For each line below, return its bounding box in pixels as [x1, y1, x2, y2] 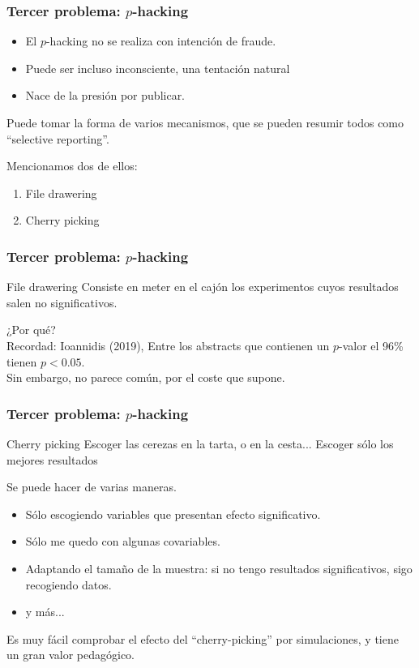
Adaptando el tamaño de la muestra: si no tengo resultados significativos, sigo [25, 559, 413, 576]
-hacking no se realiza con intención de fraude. [45, 32, 276, 49]
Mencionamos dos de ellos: [6, 157, 138, 174]
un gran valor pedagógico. [6, 646, 135, 663]
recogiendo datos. [25, 576, 112, 593]
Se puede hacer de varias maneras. [6, 478, 177, 495]
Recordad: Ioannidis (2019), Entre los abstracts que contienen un [6, 336, 330, 353]
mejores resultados [6, 451, 98, 468]
